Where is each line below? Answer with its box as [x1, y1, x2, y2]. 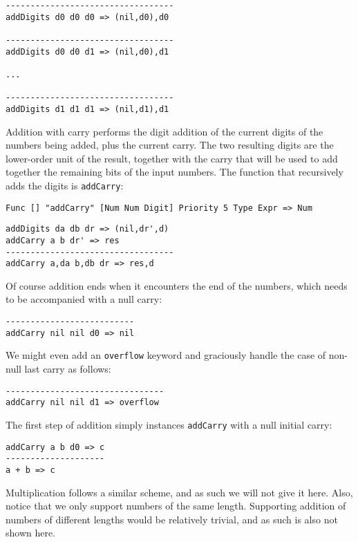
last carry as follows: [24, 362, 111, 376]
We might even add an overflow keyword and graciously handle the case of [6, 348, 326, 362]
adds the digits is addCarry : [6, 178, 124, 192]
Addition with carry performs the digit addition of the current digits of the [6, 124, 323, 138]
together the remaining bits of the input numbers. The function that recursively [6, 165, 343, 179]
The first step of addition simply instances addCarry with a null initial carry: [6, 417, 332, 431]
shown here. [6, 525, 56, 540]
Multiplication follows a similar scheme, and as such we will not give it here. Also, [6, 485, 353, 499]
